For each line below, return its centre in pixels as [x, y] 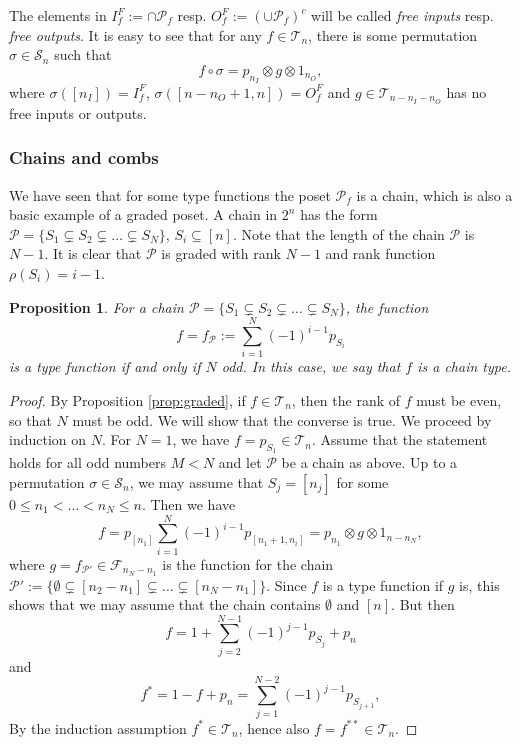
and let [240, 462]
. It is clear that [93, 253]
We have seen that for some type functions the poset [170, 194]
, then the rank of [346, 399]
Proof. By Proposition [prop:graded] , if [127, 399]
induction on [48, 439]
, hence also [274, 727]
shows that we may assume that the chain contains [165, 604]
